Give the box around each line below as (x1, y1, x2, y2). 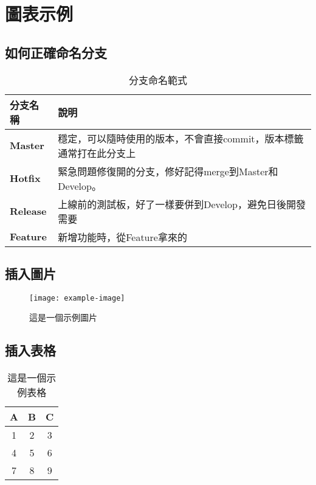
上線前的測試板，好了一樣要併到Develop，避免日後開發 (58, 197, 306, 211)
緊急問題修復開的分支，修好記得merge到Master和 (58, 164, 278, 178)
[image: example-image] (29, 293, 125, 302)
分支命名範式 (128, 72, 187, 87)
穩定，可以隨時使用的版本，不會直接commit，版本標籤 (58, 131, 304, 145)
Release (10, 204, 47, 218)
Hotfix (10, 171, 41, 186)
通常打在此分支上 (58, 145, 136, 160)
